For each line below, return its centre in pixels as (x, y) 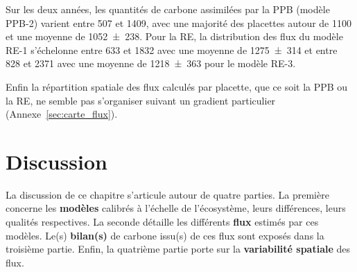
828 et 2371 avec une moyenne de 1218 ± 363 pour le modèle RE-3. (151, 63)
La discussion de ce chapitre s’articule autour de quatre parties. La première (167, 194)
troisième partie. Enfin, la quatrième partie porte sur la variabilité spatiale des (178, 249)
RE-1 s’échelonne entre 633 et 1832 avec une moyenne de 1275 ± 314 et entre (172, 49)
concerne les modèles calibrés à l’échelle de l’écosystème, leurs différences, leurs (176, 208)
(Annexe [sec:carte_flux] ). (62, 114)
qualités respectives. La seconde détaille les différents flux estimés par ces (162, 222)
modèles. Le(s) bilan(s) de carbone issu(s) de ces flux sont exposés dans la (165, 235)
